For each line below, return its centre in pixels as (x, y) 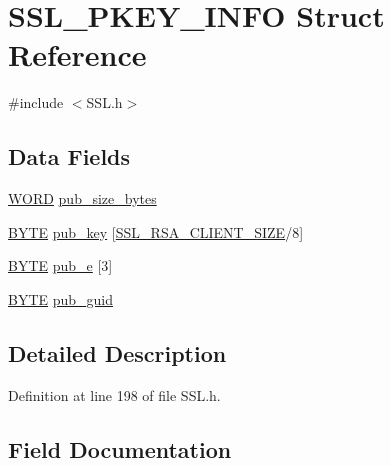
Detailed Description (117, 352)
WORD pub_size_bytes (82, 198)
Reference (77, 54)
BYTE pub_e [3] (60, 265)
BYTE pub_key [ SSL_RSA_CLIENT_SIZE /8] (156, 231)
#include (36, 102)
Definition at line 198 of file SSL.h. (114, 394)
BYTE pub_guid (61, 298)
